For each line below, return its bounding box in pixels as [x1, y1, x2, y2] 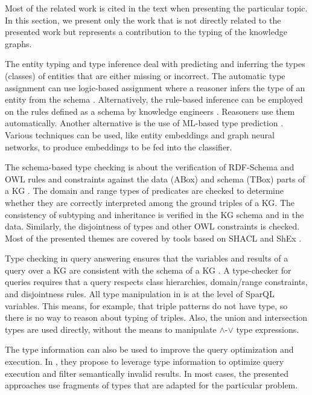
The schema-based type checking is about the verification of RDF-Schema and [5, 161, 294, 173]
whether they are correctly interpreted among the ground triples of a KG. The [5, 196, 294, 208]
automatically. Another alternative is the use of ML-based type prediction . [5, 117, 284, 129]
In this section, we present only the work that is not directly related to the [5, 13, 281, 26]
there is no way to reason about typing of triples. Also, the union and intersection [5, 311, 308, 324]
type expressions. [236, 323, 299, 335]
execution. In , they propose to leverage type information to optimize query [5, 355, 284, 368]
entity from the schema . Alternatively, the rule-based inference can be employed [5, 93, 303, 106]
